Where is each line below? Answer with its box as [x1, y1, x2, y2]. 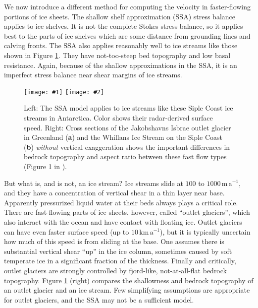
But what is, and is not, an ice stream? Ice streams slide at [4, 178, 183, 188]
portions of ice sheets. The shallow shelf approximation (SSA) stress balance [4, 11, 235, 21]
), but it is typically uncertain [159, 226, 251, 237]
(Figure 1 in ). [24, 161, 67, 171]
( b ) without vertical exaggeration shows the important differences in [24, 141, 230, 152]
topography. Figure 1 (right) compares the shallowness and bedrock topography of [4, 275, 254, 285]
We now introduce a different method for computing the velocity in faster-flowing [4, 1, 251, 11]
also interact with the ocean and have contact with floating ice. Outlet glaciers [4, 216, 242, 227]
